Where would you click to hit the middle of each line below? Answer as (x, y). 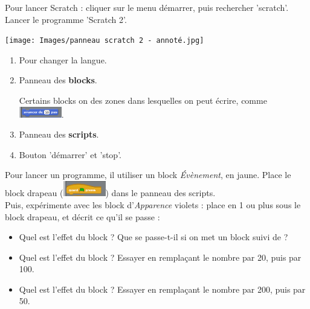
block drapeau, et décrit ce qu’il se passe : (82, 216)
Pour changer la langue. (63, 59)
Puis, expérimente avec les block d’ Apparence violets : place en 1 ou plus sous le (153, 204)
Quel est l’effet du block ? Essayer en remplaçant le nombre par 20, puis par (160, 257)
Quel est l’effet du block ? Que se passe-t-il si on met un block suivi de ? (153, 237)
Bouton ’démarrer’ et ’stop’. (70, 154)
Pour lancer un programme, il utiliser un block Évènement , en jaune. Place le (148, 175)
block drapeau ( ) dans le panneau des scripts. (110, 193)
